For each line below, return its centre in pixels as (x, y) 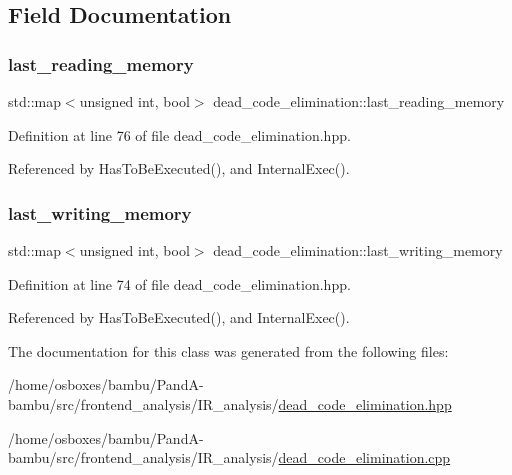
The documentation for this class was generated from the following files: (228, 350)
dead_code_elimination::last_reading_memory (359, 101)
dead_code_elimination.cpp (364, 457)
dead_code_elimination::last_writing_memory (358, 250)
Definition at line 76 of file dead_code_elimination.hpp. (179, 134)
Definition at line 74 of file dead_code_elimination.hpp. (179, 283)
